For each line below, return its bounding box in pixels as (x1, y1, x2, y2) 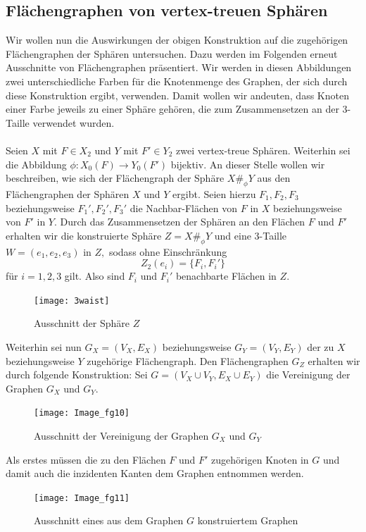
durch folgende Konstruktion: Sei (6, 367, 148, 382)
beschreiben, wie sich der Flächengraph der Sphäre (6, 171, 225, 185)
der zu (307, 339, 334, 354)
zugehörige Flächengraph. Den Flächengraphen (87, 353, 289, 368)
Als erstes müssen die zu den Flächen (6, 452, 166, 466)
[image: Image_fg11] (34, 493, 130, 503)
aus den (257, 171, 291, 185)
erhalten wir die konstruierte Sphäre (6, 228, 162, 242)
